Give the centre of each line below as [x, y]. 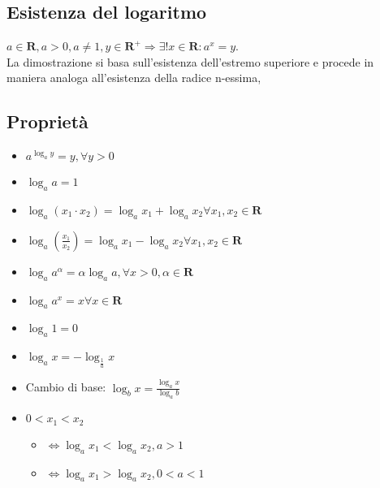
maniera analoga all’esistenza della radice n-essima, [134, 78]
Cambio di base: [66, 387]
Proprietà [47, 121]
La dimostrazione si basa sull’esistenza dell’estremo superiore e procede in [190, 61]
